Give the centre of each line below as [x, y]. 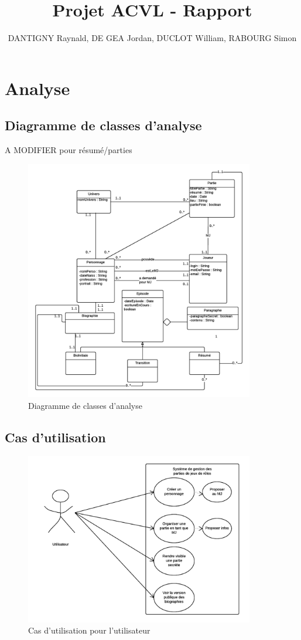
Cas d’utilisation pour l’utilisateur [89, 630]
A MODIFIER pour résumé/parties [69, 150]
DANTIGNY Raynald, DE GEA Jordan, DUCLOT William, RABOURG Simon [152, 38]
